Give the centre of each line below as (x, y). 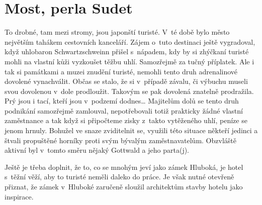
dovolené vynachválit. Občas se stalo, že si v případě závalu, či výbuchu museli (126, 81)
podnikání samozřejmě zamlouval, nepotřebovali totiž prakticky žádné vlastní (124, 110)
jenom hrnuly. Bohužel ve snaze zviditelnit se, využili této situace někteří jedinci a (131, 130)
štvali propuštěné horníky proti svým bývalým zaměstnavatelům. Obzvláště (120, 140)
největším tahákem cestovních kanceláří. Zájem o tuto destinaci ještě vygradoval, (130, 41)
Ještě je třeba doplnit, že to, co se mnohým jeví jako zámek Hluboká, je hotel (124, 167)
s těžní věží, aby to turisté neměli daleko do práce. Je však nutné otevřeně (119, 177)
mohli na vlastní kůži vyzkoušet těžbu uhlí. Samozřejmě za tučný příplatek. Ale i (129, 61)
